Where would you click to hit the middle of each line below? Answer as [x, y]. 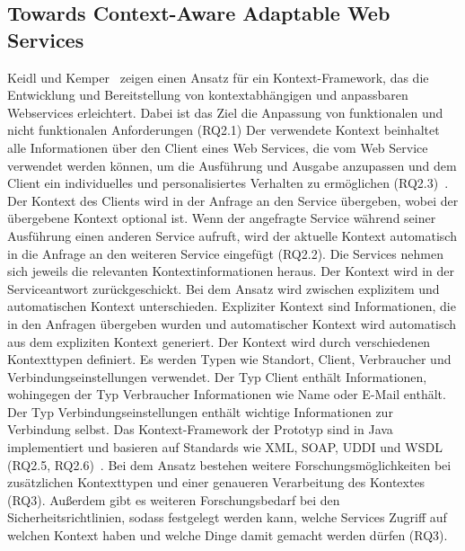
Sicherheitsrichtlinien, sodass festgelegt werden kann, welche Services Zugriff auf [227, 517]
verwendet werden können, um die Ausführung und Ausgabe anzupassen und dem [232, 165]
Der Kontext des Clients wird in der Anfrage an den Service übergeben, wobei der [233, 200]
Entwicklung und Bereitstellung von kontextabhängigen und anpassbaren [208, 95]
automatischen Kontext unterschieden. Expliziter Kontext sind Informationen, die [232, 306]
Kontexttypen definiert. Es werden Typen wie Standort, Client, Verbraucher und [229, 359]
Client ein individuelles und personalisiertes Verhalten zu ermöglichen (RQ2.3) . [228, 183]
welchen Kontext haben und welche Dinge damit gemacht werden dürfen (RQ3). [228, 535]
